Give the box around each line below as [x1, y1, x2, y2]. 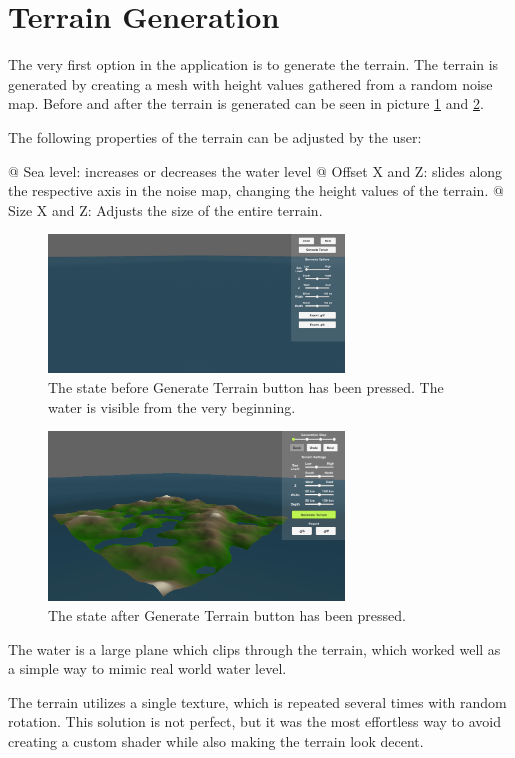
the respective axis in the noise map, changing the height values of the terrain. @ [8, 180, 504, 201]
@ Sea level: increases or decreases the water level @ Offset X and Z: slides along [8, 160, 503, 181]
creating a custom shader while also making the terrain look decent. [8, 731, 424, 752]
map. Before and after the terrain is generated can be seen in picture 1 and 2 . [8, 93, 484, 114]
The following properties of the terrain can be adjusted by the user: [8, 126, 422, 147]
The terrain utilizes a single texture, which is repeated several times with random [8, 691, 507, 712]
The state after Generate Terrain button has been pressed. [48, 605, 406, 626]
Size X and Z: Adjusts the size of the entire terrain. [8, 199, 323, 220]
